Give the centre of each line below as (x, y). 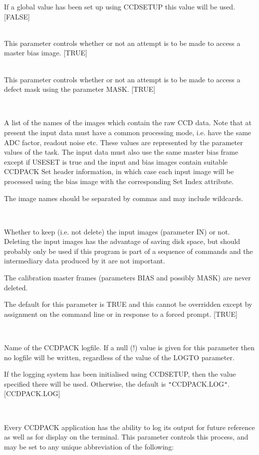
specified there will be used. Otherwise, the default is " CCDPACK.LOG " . (117, 383)
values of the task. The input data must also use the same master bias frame (121, 152)
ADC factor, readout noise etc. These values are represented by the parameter (124, 142)
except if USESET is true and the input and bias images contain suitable (116, 161)
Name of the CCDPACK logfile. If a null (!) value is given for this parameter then (129, 347)
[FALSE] (17, 16)
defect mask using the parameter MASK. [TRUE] (80, 89)
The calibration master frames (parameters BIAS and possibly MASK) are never (128, 278)
